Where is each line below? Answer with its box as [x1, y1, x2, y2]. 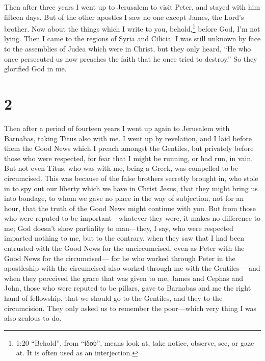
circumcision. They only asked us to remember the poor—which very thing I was [4, 302, 257, 313]
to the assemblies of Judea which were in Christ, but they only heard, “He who [4, 43, 251, 54]
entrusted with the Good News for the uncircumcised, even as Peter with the [4, 243, 245, 253]
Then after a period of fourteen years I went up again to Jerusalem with [4, 122, 230, 133]
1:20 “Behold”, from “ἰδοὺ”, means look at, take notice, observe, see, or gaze [16, 337, 254, 348]
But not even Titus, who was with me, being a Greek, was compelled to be [4, 163, 238, 173]
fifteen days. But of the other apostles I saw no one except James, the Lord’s [4, 11, 244, 22]
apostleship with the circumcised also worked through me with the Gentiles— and [4, 263, 260, 273]
